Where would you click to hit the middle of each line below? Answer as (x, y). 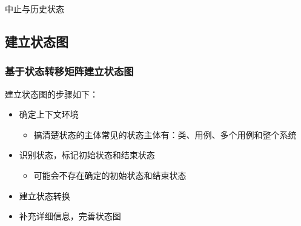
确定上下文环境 (49, 114)
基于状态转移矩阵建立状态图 (69, 71)
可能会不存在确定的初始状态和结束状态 (110, 175)
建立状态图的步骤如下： (51, 94)
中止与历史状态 (35, 8)
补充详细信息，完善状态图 (70, 216)
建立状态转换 (45, 195)
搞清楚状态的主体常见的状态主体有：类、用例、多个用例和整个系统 (165, 134)
